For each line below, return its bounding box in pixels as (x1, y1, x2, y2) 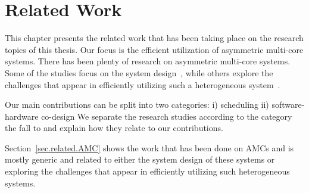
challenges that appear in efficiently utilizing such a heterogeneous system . (5, 78, 280, 91)
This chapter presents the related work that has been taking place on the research (5, 32, 304, 44)
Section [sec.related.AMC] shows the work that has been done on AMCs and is (5, 141, 294, 154)
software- (271, 98, 305, 111)
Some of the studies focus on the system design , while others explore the (5, 66, 273, 79)
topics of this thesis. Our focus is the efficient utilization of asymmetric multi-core (5, 43, 304, 55)
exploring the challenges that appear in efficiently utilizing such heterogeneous (5, 165, 290, 178)
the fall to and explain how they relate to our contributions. (5, 122, 223, 134)
